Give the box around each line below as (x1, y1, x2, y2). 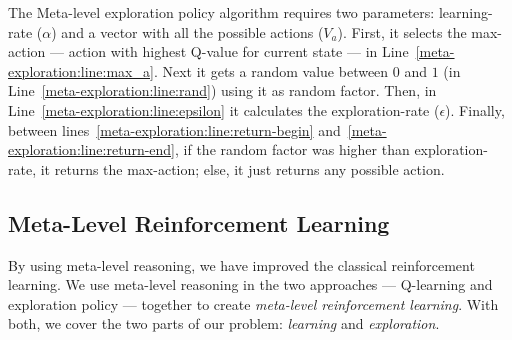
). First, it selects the (337, 21, 467, 42)
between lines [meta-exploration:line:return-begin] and (8, 119, 341, 140)
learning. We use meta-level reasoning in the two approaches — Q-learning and (8, 274, 493, 295)
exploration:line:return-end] (8, 139, 176, 160)
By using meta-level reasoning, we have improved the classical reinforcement (8, 254, 475, 275)
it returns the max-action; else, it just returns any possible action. (40, 158, 445, 179)
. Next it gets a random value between (153, 60, 389, 81)
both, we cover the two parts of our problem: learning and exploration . (8, 313, 440, 334)
